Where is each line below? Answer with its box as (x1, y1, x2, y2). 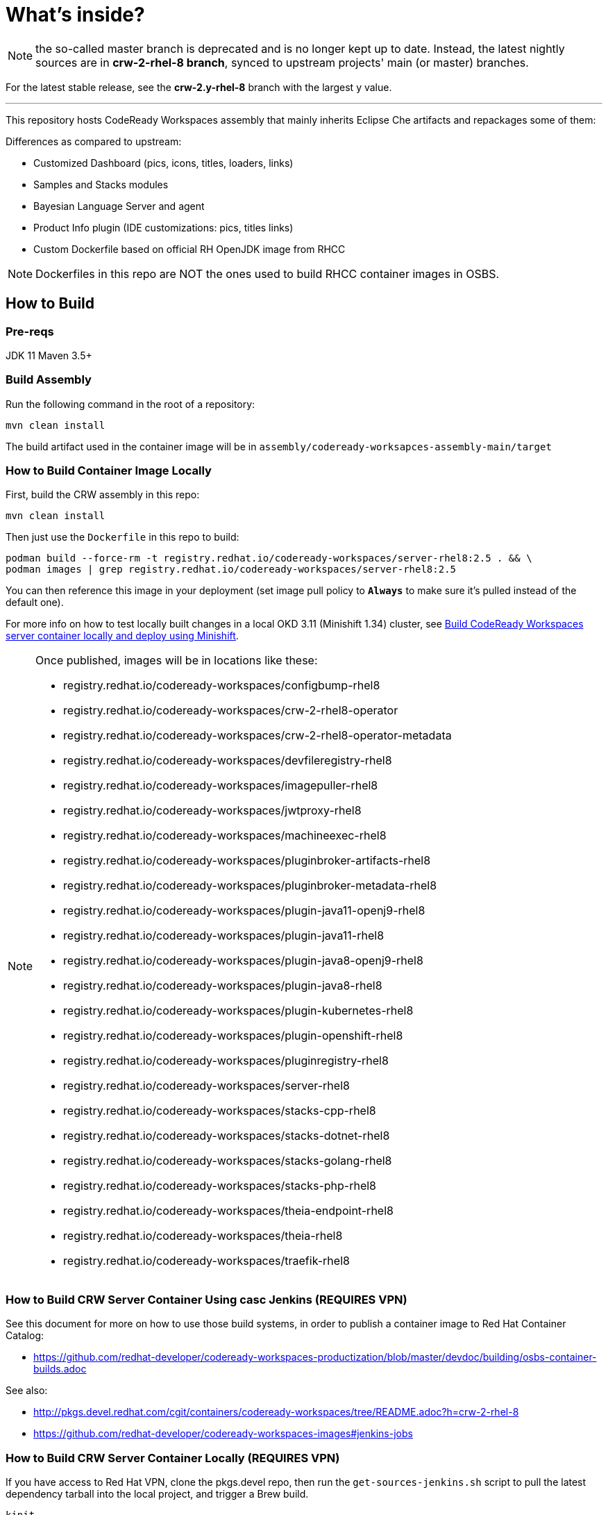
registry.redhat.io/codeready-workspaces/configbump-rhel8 (63, 678, 380, 693)
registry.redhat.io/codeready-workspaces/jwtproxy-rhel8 (63, 803, 362, 818)
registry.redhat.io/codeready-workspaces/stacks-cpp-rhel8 (63, 1104, 376, 1118)
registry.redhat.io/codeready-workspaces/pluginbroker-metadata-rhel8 (63, 878, 437, 893)
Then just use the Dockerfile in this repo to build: (6, 531, 239, 543)
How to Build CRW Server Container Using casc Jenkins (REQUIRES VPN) (6, 1292, 407, 1307)
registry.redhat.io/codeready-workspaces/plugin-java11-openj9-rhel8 (63, 903, 425, 918)
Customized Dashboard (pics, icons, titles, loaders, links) (33, 156, 294, 169)
